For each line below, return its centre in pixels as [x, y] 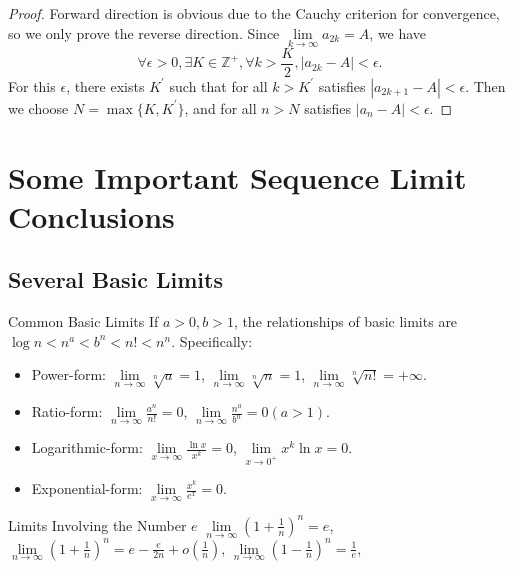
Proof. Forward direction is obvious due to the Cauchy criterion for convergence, [254, 13]
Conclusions [91, 215]
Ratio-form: [67, 411]
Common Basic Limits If [83, 321]
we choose [38, 107]
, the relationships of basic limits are [345, 321]
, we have [398, 32]
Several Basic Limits [115, 279]
